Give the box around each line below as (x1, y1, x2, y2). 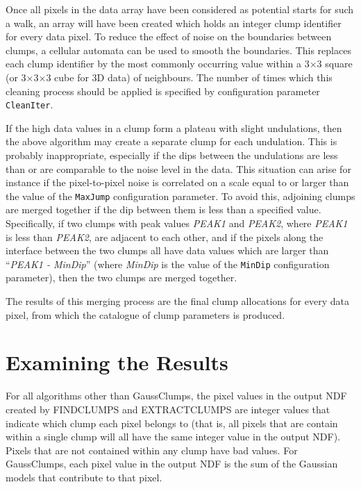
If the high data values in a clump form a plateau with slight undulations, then (6, 120, 342, 135)
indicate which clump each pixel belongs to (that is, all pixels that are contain (6, 415, 338, 430)
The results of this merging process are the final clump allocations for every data (6, 294, 349, 308)
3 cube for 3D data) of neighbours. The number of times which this (46, 69, 333, 84)
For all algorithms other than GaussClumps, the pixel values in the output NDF (6, 388, 347, 403)
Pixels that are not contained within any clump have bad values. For (6, 442, 298, 457)
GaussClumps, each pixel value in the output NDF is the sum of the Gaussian (6, 456, 338, 471)
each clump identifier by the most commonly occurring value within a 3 (6, 56, 310, 71)
